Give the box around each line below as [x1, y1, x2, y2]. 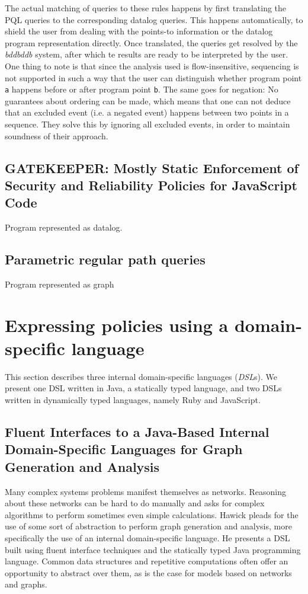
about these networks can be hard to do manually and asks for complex [5, 497, 265, 509]
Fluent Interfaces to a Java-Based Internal [5, 423, 269, 441]
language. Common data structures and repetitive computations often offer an [5, 555, 288, 567]
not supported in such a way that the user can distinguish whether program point [5, 71, 302, 84]
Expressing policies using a [5, 312, 229, 337]
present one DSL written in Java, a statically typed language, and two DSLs [5, 382, 282, 394]
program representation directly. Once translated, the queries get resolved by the [5, 36, 298, 49]
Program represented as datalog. [5, 221, 123, 234]
